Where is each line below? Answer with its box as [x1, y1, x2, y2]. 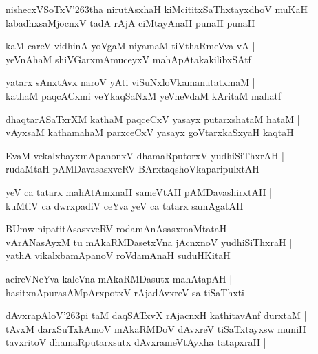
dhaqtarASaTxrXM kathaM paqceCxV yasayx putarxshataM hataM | [6, 111, 300, 126]
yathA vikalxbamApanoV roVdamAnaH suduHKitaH [6, 248, 231, 263]
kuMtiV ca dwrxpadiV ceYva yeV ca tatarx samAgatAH [6, 198, 244, 212]
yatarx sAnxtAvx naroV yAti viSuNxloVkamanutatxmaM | [6, 75, 255, 89]
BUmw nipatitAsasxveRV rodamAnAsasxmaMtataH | [6, 221, 233, 236]
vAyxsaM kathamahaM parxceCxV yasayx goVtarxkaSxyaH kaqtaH [6, 125, 294, 140]
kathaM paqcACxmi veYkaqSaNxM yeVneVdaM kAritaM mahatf [6, 88, 282, 102]
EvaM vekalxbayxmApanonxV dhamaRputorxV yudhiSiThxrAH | [6, 148, 285, 162]
